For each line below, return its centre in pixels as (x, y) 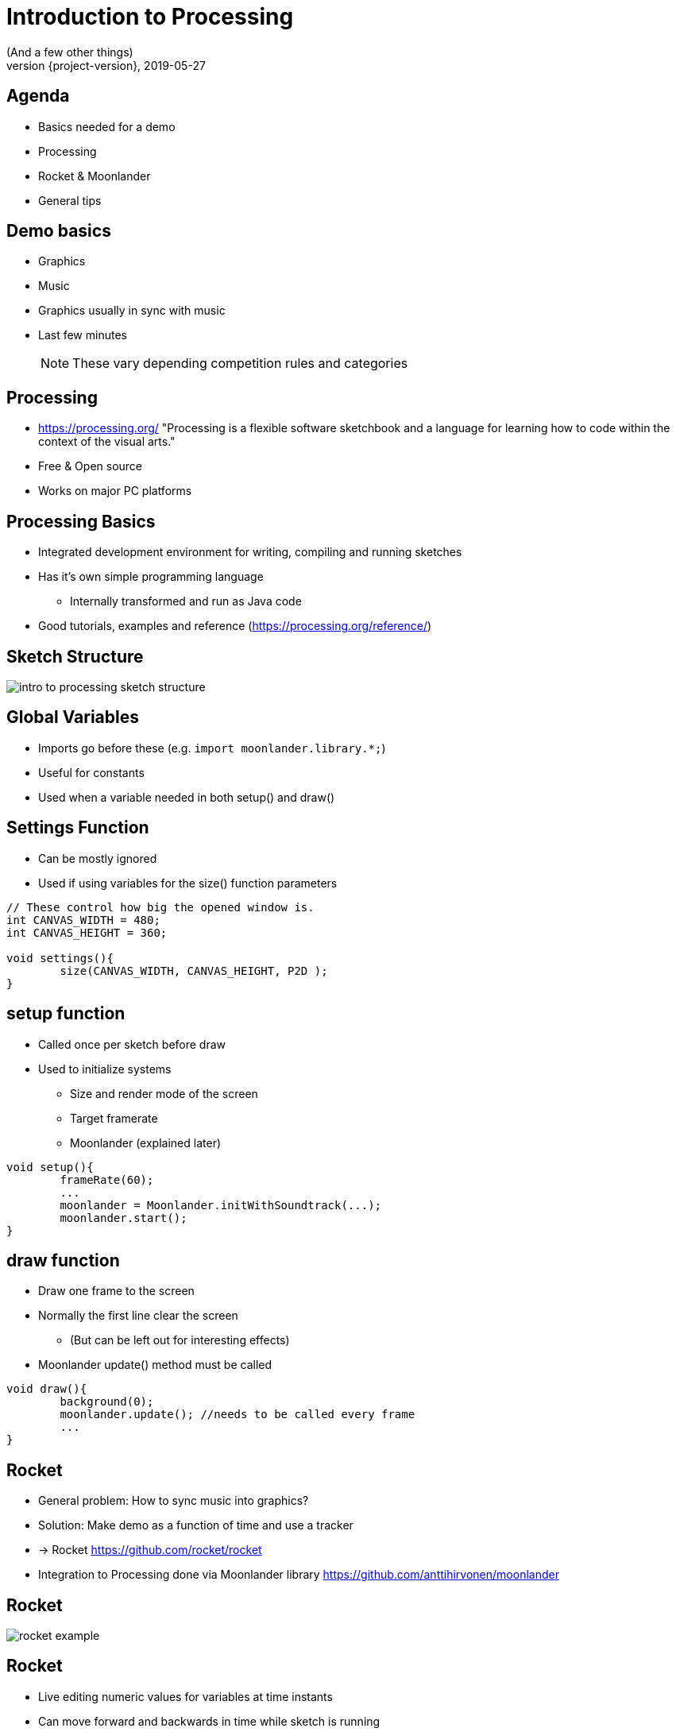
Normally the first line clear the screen (138, 1316)
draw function (63, 1260)
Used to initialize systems (105, 1069)
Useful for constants (91, 772)
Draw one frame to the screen (116, 1291)
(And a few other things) (70, 52)
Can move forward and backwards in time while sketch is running (209, 1721)
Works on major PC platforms (115, 491)
